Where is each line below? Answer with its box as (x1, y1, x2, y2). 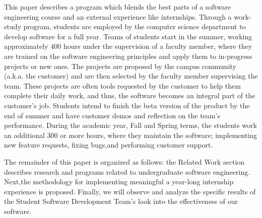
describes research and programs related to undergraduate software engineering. (4, 166, 250, 177)
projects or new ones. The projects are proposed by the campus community (4, 60, 236, 71)
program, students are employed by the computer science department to (23, 21, 246, 32)
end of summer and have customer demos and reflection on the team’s (4, 110, 220, 120)
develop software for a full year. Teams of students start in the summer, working (4, 31, 252, 41)
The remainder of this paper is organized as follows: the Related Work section (4, 156, 245, 167)
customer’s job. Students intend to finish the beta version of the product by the (4, 100, 250, 110)
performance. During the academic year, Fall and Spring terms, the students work (4, 120, 257, 130)
